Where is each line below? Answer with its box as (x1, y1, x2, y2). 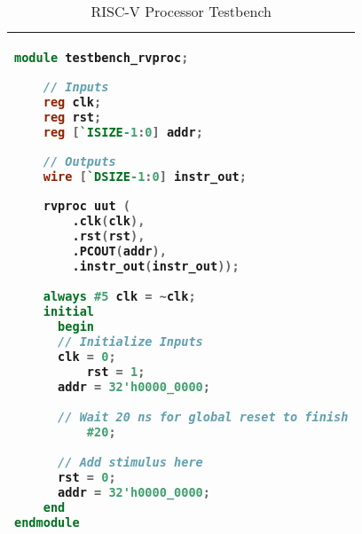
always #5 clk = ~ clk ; (43, 288, 196, 303)
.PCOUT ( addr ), (72, 243, 167, 258)
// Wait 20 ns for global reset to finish (58, 409, 349, 424)
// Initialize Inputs (58, 334, 203, 349)
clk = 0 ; (58, 349, 116, 364)
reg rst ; (43, 109, 102, 124)
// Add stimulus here (58, 454, 203, 469)
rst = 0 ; (58, 469, 116, 484)
